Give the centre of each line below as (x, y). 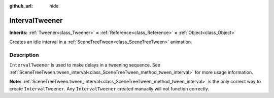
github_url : (21, 6)
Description (24, 55)
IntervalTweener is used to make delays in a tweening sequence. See (85, 65)
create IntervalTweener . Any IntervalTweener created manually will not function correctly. (109, 88)
